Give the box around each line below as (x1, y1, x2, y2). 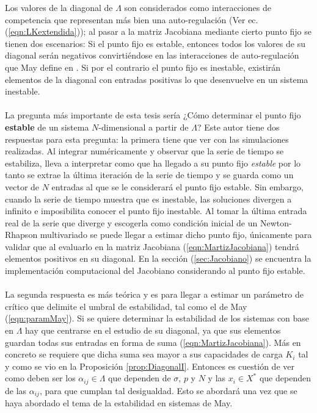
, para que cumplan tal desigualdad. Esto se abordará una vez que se (39, 384, 297, 397)
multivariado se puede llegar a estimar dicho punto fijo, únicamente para (40, 228, 312, 241)
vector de (5, 180, 40, 193)
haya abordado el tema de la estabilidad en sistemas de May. (5, 397, 233, 409)
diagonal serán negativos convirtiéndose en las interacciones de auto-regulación (5, 49, 299, 62)
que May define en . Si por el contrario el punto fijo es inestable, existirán (5, 60, 281, 73)
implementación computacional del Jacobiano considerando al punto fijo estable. (5, 264, 305, 277)
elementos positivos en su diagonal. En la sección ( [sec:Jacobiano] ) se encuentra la (5, 252, 312, 265)
